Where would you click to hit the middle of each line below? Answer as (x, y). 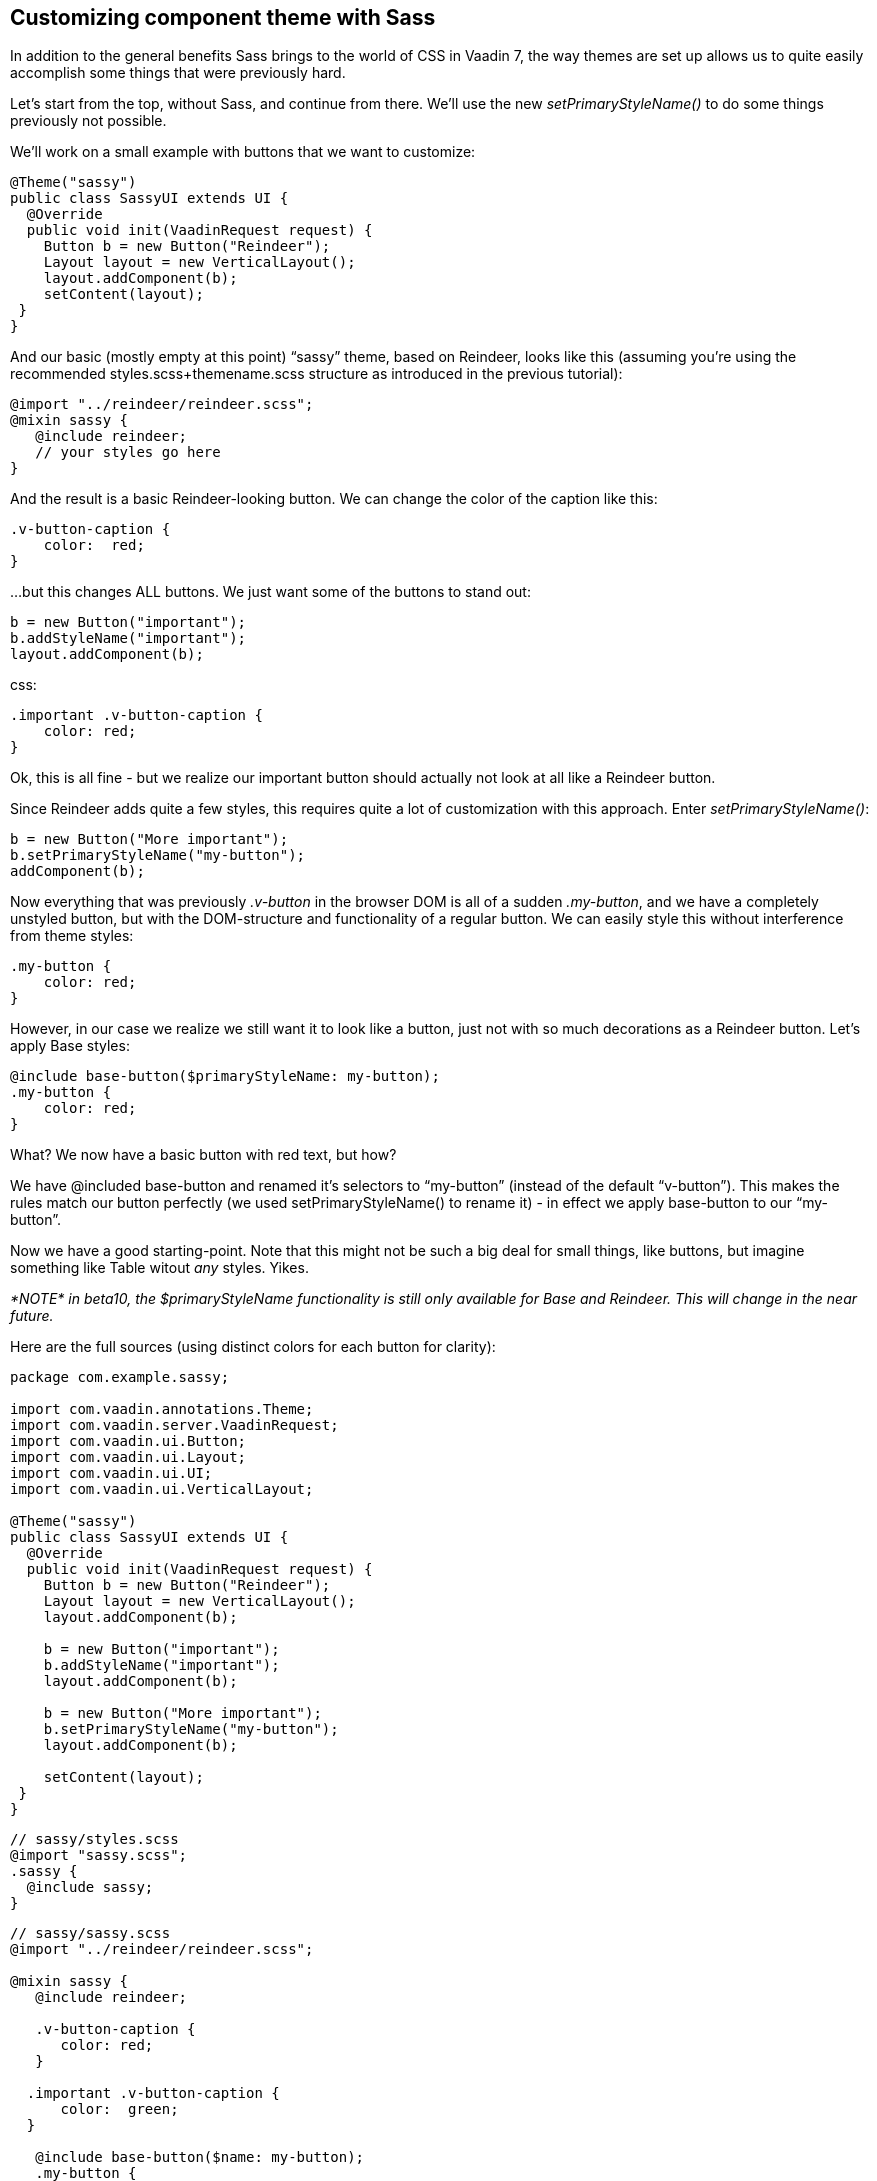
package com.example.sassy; (120, 1377)
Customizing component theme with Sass (223, 17)
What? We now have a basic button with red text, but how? (203, 1155)
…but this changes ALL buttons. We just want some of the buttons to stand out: (270, 592)
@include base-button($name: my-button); (200, 2157)
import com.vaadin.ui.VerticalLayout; (162, 1489)
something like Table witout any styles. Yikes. (159, 1268)
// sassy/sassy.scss (90, 1933)
